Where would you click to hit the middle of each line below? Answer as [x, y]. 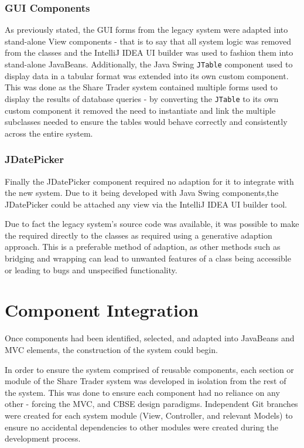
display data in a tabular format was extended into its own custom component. [147, 75]
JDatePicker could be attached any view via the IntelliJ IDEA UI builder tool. [146, 204]
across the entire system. [49, 133]
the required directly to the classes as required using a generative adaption [139, 235]
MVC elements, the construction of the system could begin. [111, 349]
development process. [43, 438]
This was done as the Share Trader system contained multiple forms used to [141, 87]
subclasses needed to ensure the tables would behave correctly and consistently [146, 122]
